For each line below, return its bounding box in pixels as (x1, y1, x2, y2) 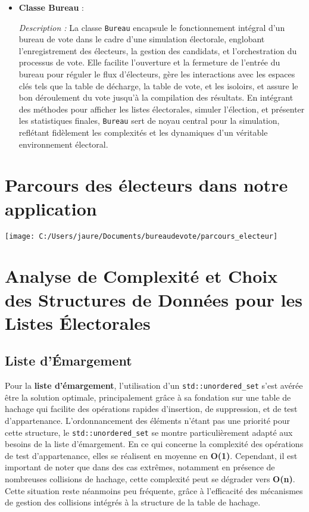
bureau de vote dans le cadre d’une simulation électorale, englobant (18, 33, 265, 45)
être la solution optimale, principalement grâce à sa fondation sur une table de (5, 391, 291, 403)
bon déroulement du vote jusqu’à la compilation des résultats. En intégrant (18, 91, 294, 104)
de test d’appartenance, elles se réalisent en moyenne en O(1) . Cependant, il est (5, 449, 298, 461)
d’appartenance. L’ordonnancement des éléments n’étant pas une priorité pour (5, 414, 290, 427)
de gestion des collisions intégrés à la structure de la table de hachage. (5, 496, 261, 508)
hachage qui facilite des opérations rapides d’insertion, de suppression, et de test (5, 402, 298, 415)
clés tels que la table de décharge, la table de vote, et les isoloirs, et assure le (18, 79, 298, 92)
